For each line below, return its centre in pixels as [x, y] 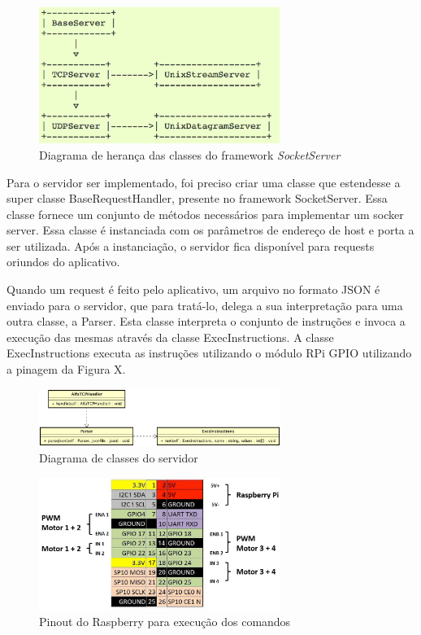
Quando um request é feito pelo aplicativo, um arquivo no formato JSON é [193, 289]
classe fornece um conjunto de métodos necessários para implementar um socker [205, 214]
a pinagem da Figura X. [66, 369]
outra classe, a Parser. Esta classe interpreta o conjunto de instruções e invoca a [206, 321]
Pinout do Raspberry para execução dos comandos [165, 622]
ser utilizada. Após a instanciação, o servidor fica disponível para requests [191, 245]
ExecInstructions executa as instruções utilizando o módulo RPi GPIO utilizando [209, 353]
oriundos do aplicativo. [63, 262]
